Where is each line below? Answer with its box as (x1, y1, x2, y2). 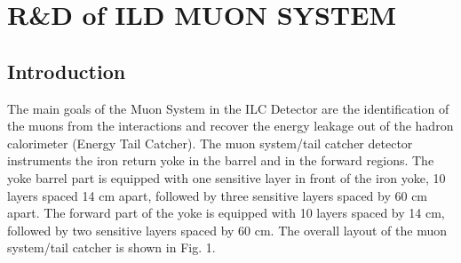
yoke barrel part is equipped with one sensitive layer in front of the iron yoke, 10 (7, 168, 446, 187)
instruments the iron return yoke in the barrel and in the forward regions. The (7, 151, 434, 170)
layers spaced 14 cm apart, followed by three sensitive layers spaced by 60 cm (7, 186, 428, 204)
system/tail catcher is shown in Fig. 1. (7, 238, 216, 257)
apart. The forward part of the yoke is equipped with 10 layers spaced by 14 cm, (7, 203, 445, 222)
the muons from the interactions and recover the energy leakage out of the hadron (7, 116, 454, 135)
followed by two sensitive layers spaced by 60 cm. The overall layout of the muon (7, 220, 447, 239)
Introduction (7, 57, 126, 84)
